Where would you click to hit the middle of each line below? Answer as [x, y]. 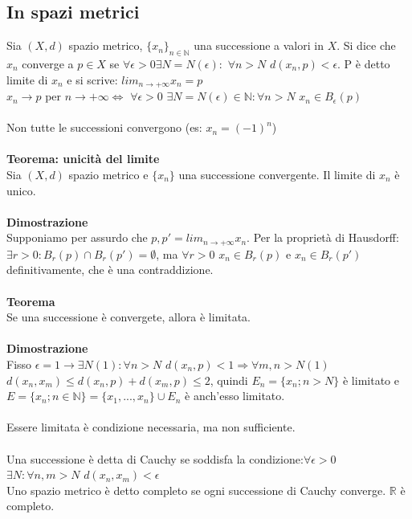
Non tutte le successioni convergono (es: [104, 127]
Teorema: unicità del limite [83, 159]
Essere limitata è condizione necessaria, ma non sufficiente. [151, 427]
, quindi [229, 380]
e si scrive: [92, 79]
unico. [21, 190]
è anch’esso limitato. [235, 396]
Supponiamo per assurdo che [77, 237]
